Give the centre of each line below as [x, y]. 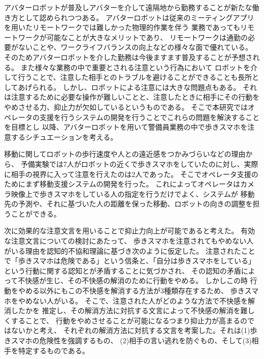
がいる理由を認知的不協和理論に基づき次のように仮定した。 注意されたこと [130, 250]
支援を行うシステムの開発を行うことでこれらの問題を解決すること [150, 117]
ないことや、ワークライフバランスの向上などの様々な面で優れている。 [135, 47]
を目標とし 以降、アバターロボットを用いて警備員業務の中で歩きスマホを [126, 127]
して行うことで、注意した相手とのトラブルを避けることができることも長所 [128, 77]
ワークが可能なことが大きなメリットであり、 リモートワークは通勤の [133, 37]
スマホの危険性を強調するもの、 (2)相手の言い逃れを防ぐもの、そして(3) [131, 340]
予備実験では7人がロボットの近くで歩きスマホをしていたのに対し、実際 [139, 163]
